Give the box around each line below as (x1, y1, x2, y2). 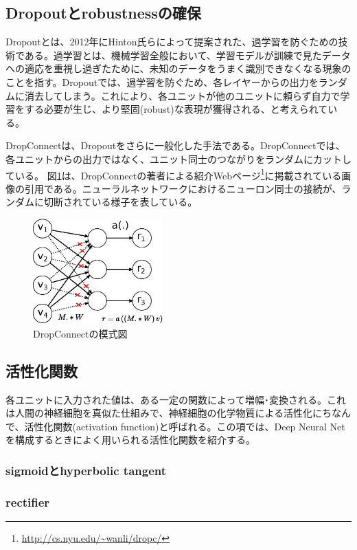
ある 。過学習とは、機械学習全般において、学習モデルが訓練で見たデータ (24, 47, 351, 62)
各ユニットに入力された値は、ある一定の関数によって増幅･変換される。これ (5, 392, 346, 406)
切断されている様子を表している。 (43, 195, 198, 209)
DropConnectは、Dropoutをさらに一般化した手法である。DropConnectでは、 (5, 138, 345, 153)
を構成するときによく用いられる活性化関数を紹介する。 (5, 432, 255, 447)
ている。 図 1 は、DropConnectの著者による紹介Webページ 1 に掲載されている (5, 166, 342, 182)
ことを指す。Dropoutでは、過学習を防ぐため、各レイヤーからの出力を (5, 74, 319, 89)
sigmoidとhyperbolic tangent (5, 461, 167, 478)
